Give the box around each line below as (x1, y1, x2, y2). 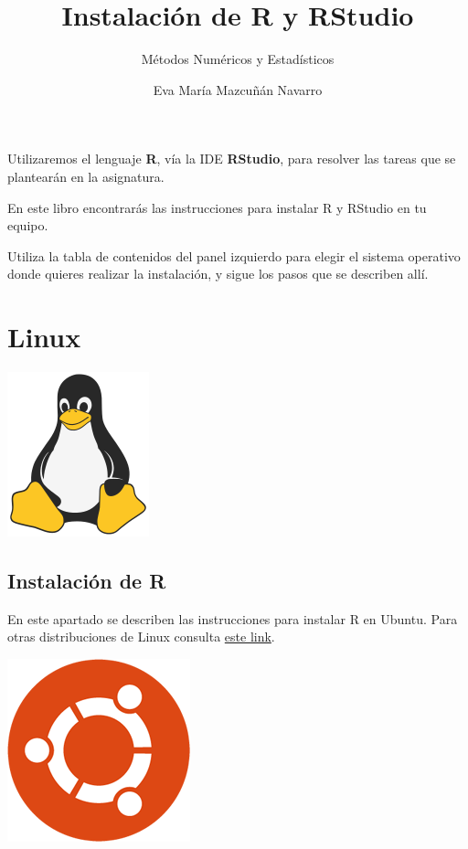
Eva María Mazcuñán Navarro (153, 80, 323, 99)
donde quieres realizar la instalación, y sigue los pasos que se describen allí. (7, 264, 429, 283)
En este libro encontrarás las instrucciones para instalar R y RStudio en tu (7, 197, 427, 217)
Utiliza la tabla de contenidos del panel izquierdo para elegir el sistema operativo (7, 246, 461, 265)
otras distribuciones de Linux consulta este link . (7, 627, 275, 646)
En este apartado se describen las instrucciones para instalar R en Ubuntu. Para (7, 609, 458, 628)
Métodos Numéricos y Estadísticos (141, 49, 335, 69)
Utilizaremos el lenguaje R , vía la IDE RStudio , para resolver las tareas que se (7, 149, 456, 168)
